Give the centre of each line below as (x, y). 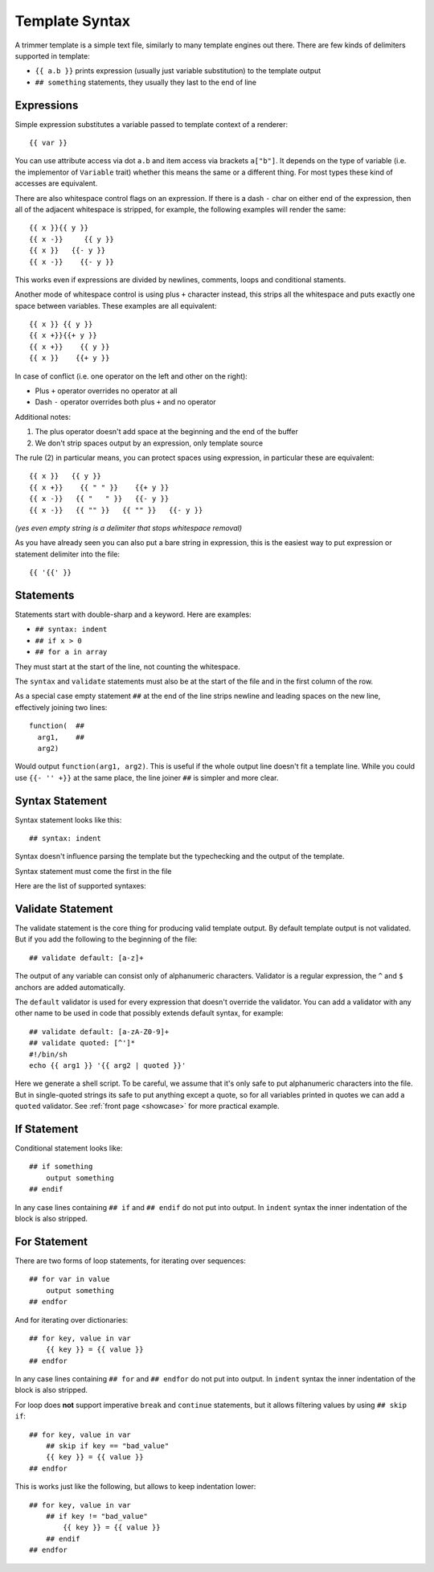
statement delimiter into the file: (68, 554)
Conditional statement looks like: (69, 1148)
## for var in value (70, 1279)
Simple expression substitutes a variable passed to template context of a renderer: (151, 124)
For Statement (51, 1241)
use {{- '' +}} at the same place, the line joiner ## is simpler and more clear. (147, 778)
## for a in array (71, 652)
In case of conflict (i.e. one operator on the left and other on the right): (131, 376)
